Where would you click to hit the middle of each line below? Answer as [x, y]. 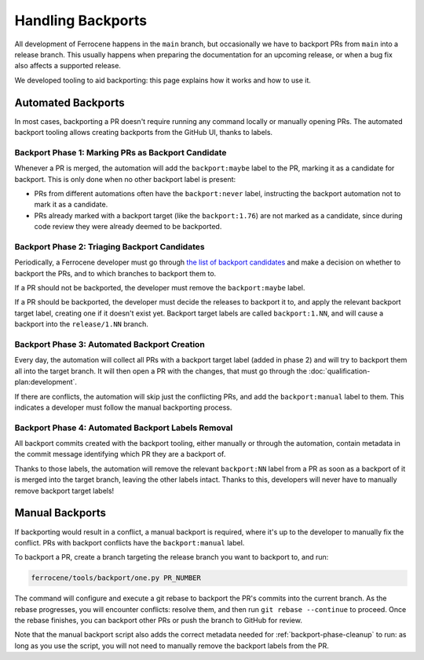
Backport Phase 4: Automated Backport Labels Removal [124, 428]
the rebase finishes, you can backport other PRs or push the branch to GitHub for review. [158, 621]
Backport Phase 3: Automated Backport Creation [110, 344]
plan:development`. [46, 382]
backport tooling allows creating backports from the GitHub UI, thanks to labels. [144, 133]
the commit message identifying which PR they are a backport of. [120, 454]
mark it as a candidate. [71, 205]
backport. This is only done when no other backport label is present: [125, 179]
